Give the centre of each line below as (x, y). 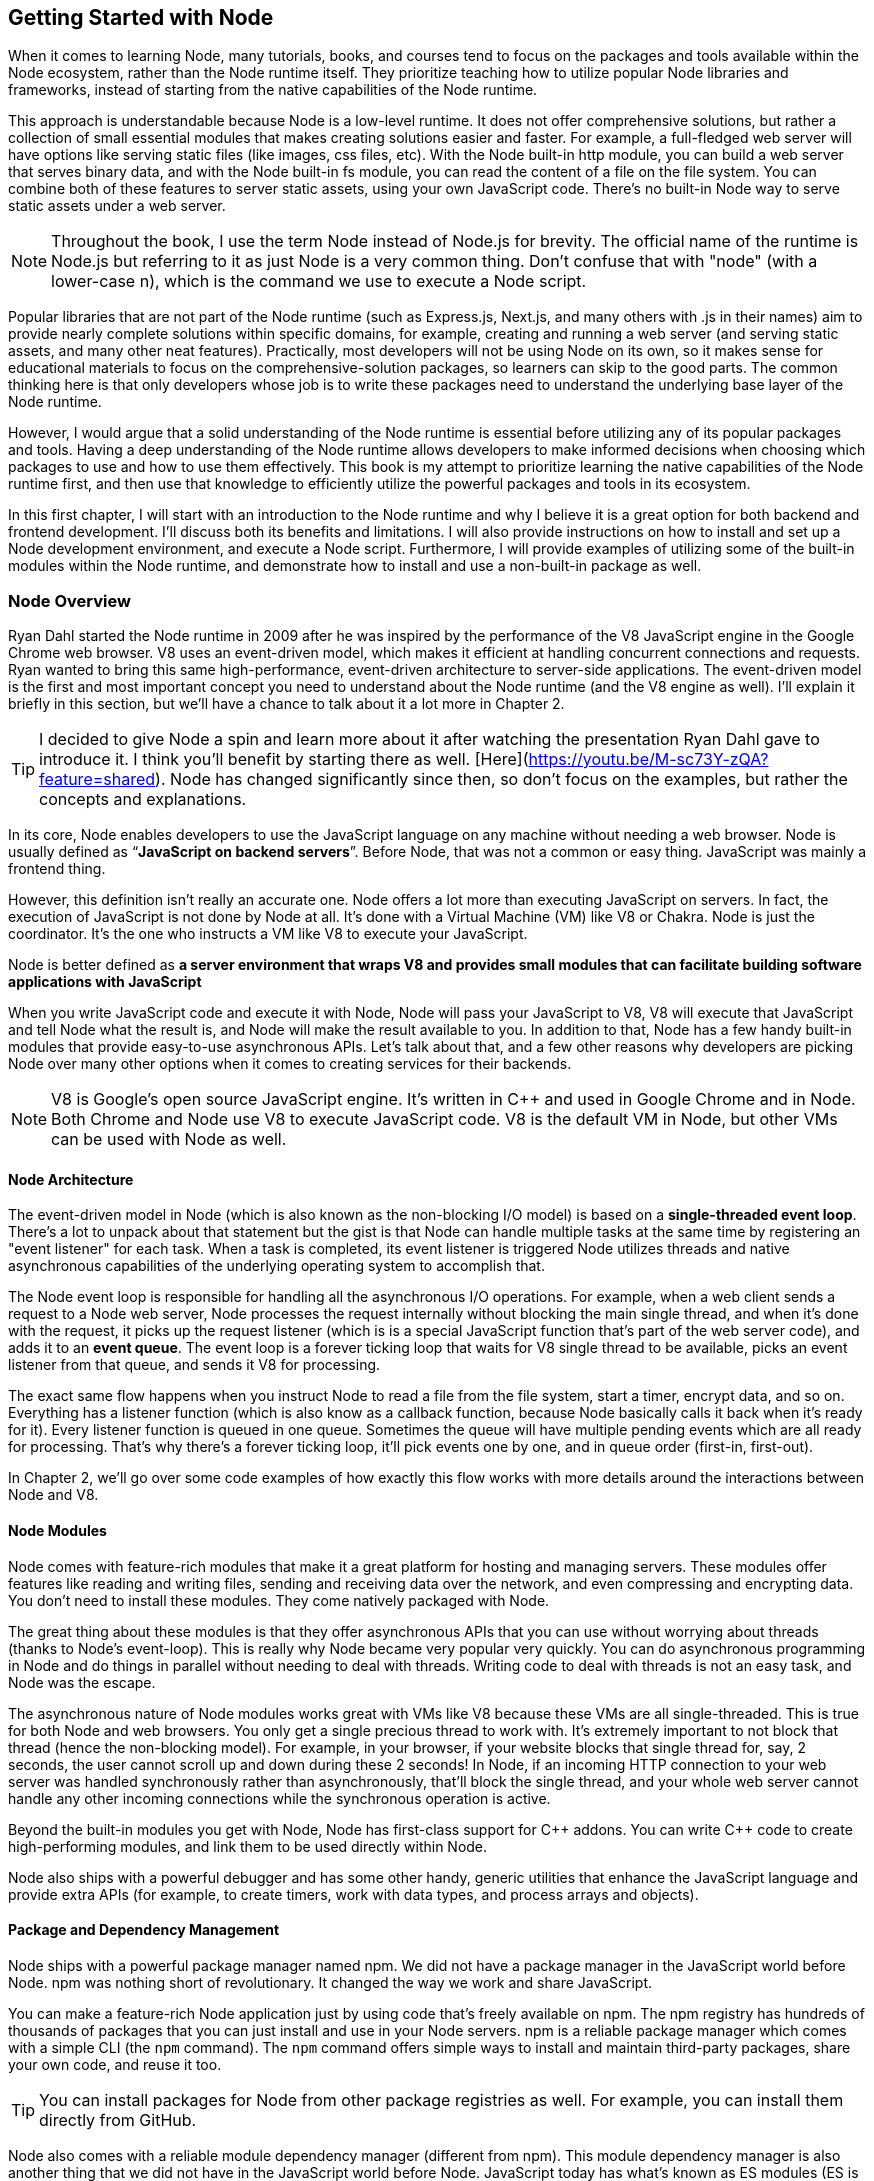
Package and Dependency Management (144, 1930)
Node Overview (69, 600)
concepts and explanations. (143, 799)
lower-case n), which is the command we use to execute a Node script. (319, 281)
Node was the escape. (82, 1682)
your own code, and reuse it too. (115, 2064)
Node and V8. (53, 1495)
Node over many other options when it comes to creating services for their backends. (290, 1064)
